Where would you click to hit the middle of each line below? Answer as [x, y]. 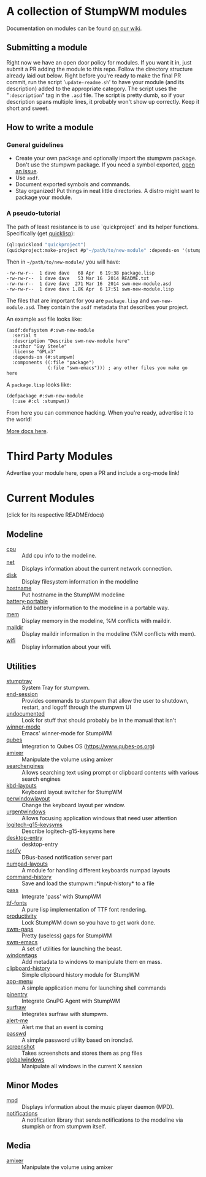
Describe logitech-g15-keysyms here [68, 831]
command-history [29, 877]
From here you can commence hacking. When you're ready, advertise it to [100, 413]
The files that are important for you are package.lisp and [78, 301]
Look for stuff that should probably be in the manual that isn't [99, 720]
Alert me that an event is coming [63, 1026]
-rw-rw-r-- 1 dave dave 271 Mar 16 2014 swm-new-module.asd [89, 284]
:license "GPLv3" [34, 352]
